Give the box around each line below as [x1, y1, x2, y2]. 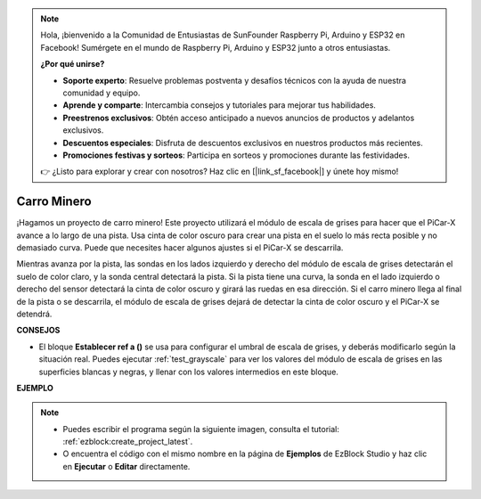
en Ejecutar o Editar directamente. [62, 461, 191, 471]
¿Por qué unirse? [40, 59, 105, 70]
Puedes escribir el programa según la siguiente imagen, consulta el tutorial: [62, 423, 340, 434]
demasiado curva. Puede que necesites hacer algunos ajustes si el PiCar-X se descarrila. [16, 241, 344, 253]
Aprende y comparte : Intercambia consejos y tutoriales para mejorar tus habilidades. [62, 100, 376, 110]
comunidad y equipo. [62, 87, 141, 98]
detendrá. [16, 308, 53, 319]
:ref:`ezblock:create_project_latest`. [62, 437, 193, 447]
